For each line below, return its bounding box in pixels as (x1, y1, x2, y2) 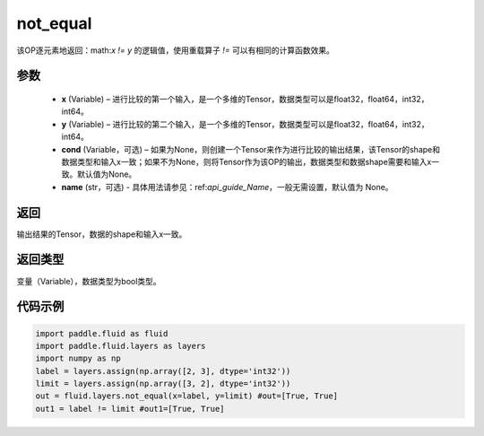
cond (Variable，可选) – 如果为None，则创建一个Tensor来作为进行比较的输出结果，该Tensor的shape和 (61, 144, 441, 154)
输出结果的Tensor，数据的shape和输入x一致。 (16, 229, 187, 240)
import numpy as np (35, 353, 121, 363)
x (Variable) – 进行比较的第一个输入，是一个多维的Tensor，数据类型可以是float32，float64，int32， (61, 93, 429, 104)
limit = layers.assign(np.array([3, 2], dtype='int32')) (35, 379, 291, 389)
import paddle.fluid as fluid (35, 328, 169, 338)
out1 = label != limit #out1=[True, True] (35, 404, 225, 414)
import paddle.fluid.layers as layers (35, 341, 206, 351)
